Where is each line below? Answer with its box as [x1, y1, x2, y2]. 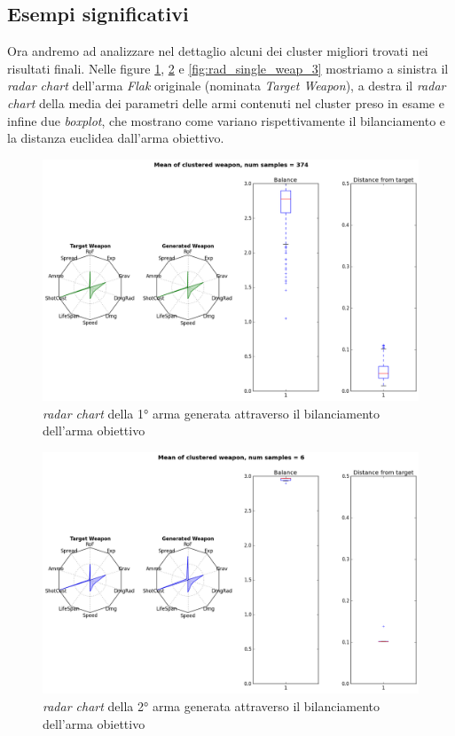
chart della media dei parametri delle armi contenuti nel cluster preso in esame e [7, 93, 444, 112]
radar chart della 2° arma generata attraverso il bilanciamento [43, 697, 380, 716]
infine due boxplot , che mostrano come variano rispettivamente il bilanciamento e [7, 111, 446, 129]
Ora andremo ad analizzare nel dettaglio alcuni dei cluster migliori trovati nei [7, 42, 428, 60]
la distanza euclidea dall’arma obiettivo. [7, 129, 224, 147]
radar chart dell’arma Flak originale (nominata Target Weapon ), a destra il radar [7, 76, 446, 95]
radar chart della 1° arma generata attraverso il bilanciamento [43, 403, 380, 422]
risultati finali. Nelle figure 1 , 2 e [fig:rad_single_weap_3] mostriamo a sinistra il [7, 59, 449, 77]
